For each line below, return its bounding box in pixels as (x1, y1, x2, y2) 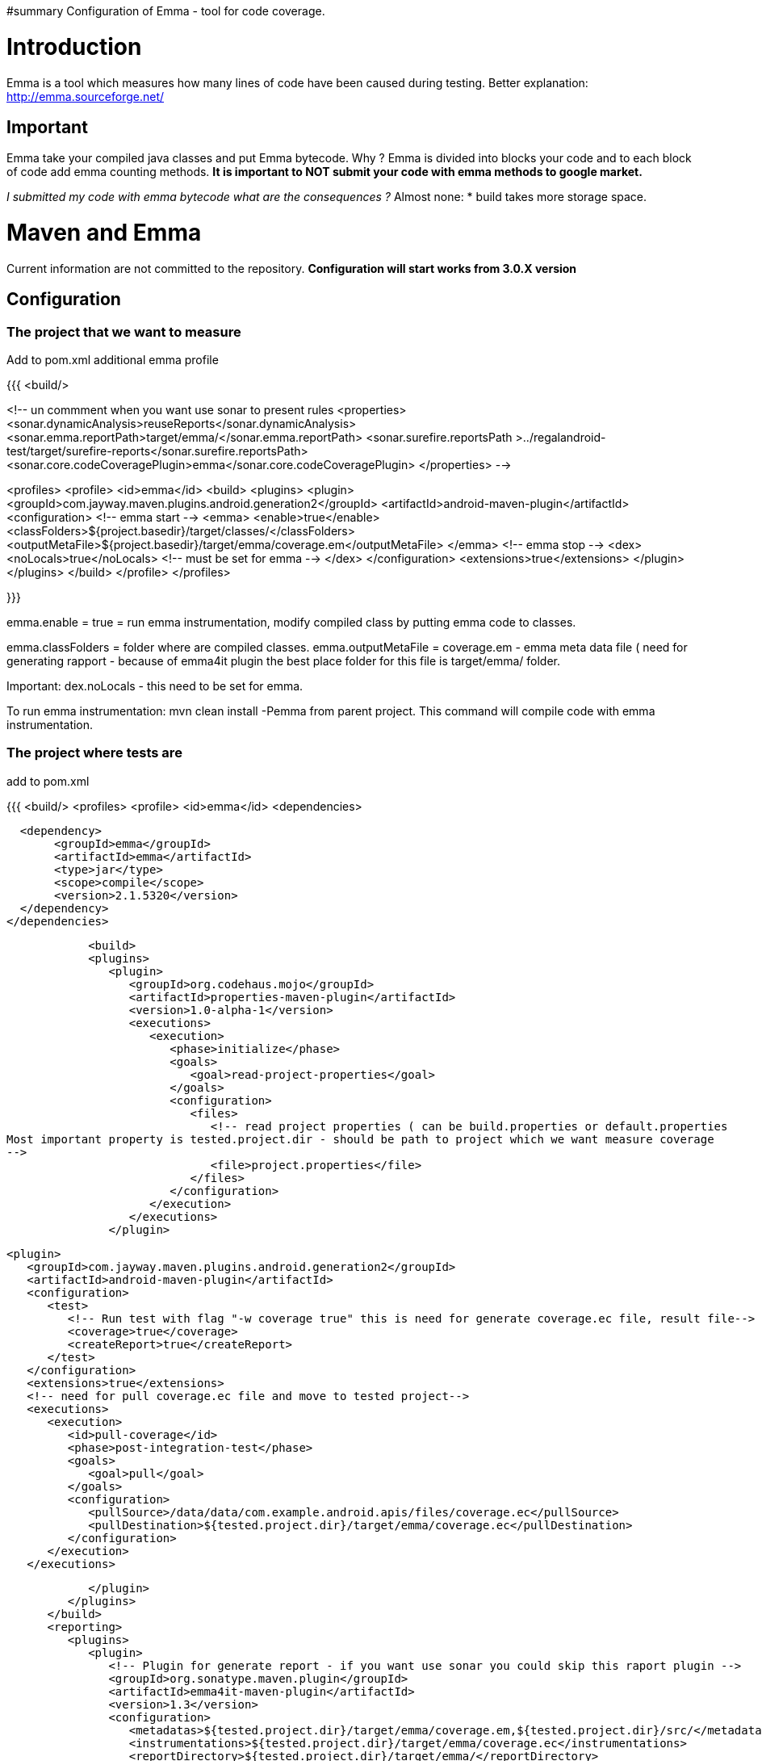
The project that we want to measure (6, 323, 241, 340)
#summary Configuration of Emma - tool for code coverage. (6, 4, 325, 18)
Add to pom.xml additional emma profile (6, 353, 219, 367)
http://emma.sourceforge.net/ (6, 89, 165, 103)
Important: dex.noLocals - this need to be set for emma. (6, 679, 304, 694)
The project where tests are (6, 744, 182, 761)
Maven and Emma (6, 219, 202, 247)
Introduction (6, 32, 142, 61)
